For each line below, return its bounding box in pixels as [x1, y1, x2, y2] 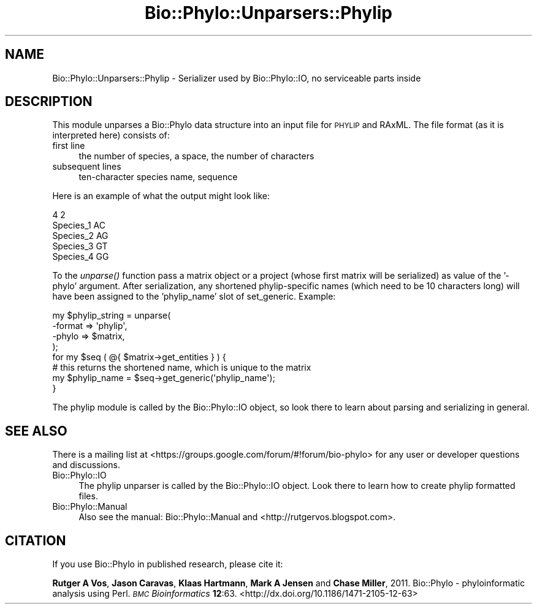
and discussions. [52, 460, 120, 471]
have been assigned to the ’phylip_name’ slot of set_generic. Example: [52, 291, 336, 302]
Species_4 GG [52, 251, 109, 262]
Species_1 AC [52, 220, 105, 231]
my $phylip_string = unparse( [52, 310, 171, 321]
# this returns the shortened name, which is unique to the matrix [52, 362, 311, 373]
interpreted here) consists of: [52, 130, 170, 141]
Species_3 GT [52, 241, 108, 252]
